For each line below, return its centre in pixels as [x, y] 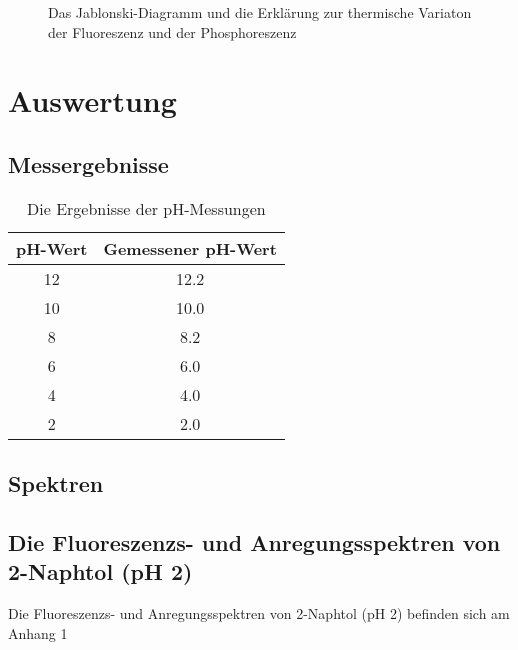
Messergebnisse [88, 163]
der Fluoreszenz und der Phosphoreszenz [172, 31]
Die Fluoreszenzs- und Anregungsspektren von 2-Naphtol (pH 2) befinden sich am [259, 613]
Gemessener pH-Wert [190, 248]
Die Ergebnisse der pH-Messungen [146, 208]
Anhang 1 [38, 632]
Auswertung [92, 100]
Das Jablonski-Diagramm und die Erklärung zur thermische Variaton [260, 12]
